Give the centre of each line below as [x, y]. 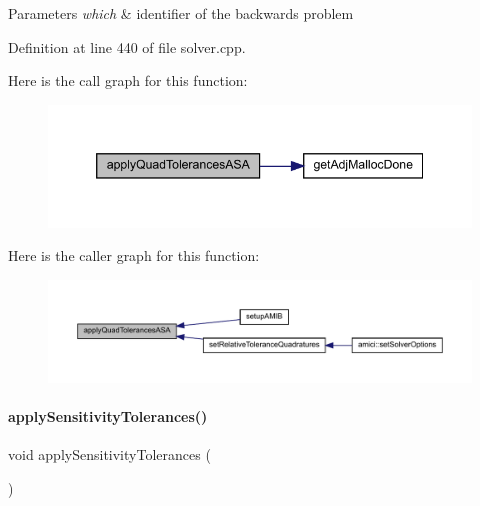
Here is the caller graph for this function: [134, 255]
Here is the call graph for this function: [128, 80]
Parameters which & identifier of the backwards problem [181, 13]
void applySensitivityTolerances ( [109, 453]
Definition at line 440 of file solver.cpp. [127, 46]
